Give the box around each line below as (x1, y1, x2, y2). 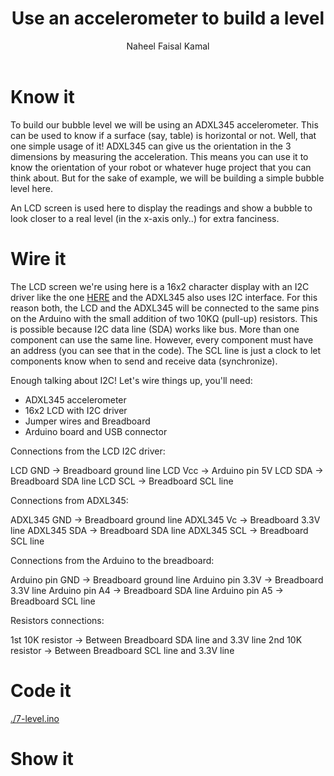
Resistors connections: (10, 614, 105, 626)
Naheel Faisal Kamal (126, 40, 210, 52)
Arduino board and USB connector (24, 425, 168, 437)
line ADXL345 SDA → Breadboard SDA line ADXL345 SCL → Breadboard (10, 524, 309, 536)
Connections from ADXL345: (10, 494, 129, 506)
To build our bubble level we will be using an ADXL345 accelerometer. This (10, 118, 319, 131)
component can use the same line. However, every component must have (10, 333, 314, 346)
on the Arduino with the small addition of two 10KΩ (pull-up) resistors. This (10, 312, 318, 324)
